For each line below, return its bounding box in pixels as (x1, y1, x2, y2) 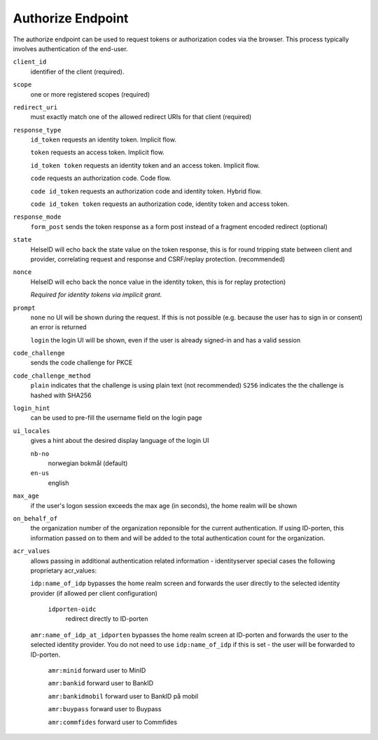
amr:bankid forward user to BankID (48, 679, 154, 687)
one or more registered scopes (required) (30, 90, 150, 98)
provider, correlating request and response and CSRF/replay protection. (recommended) (30, 254, 286, 263)
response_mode (13, 213, 62, 221)
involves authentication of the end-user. (13, 44, 129, 53)
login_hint (13, 404, 50, 413)
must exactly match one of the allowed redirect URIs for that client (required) (30, 113, 252, 121)
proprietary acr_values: (30, 566, 97, 575)
